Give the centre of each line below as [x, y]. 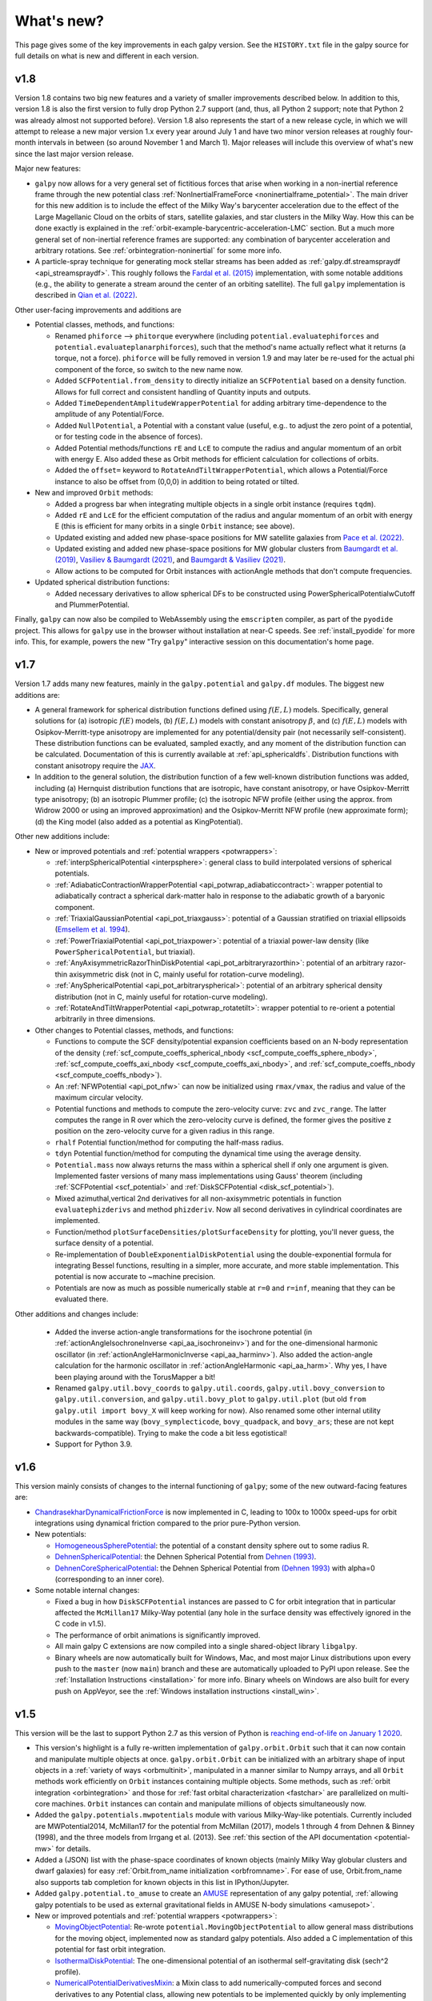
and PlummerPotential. [92, 605]
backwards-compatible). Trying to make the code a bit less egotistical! [171, 1433]
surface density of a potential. [104, 1243]
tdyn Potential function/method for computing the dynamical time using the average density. [208, 1153]
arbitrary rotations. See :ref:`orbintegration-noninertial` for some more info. [158, 250]
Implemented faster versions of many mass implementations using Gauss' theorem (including [209, 1176]
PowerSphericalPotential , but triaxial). [125, 952]
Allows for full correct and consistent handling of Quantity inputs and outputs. [183, 391]
